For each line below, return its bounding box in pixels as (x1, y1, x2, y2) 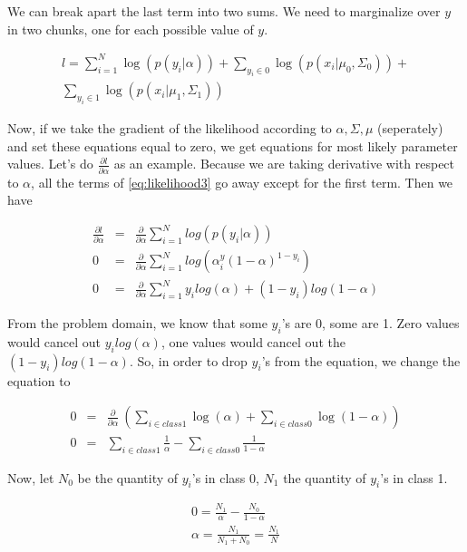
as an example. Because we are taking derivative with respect (113, 154, 455, 173)
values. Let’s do (7, 154, 93, 173)
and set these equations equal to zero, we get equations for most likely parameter (7, 136, 458, 155)
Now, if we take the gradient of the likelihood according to (7, 119, 332, 138)
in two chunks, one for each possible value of (7, 19, 254, 38)
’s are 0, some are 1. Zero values (281, 314, 460, 333)
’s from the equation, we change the (261, 351, 461, 370)
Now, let (7, 468, 54, 487)
